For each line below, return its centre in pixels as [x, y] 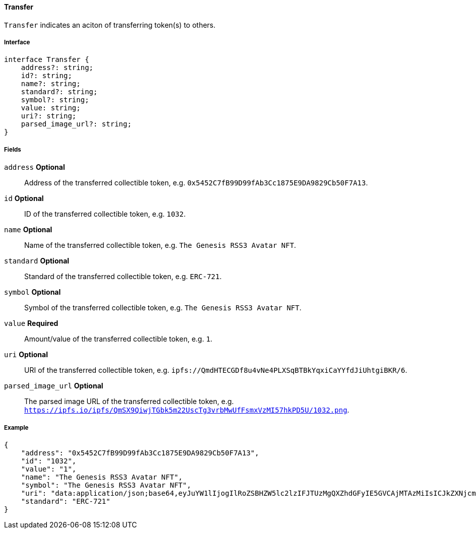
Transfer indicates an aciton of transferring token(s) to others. [110, 25]
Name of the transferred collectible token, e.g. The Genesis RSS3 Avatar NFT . [160, 245]
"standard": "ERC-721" [66, 501]
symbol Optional [33, 292]
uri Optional [26, 355]
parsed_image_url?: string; [76, 124]
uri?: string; [49, 116]
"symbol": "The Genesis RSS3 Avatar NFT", [106, 485]
